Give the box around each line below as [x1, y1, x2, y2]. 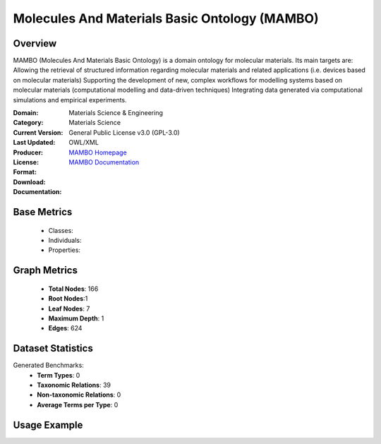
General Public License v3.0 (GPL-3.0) [68, 128, 180, 137]
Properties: [48, 246, 81, 254]
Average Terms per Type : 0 [37, 400, 119, 409]
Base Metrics [13, 205, 73, 218]
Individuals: [48, 236, 82, 244]
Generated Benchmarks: [13, 361, 84, 370]
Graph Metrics [13, 265, 78, 277]
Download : [13, 177, 46, 186]
